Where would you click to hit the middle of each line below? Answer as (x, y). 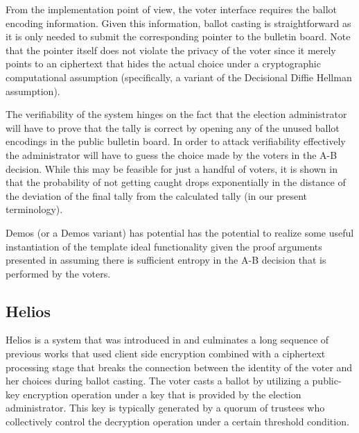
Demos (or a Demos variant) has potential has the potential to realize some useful (180, 232)
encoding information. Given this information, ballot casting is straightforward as (178, 23)
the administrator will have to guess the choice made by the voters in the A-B (172, 154)
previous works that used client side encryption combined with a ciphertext (166, 354)
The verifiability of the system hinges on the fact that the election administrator (176, 114)
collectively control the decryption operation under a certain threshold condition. (177, 422)
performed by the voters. (58, 273)
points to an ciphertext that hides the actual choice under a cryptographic (163, 63)
